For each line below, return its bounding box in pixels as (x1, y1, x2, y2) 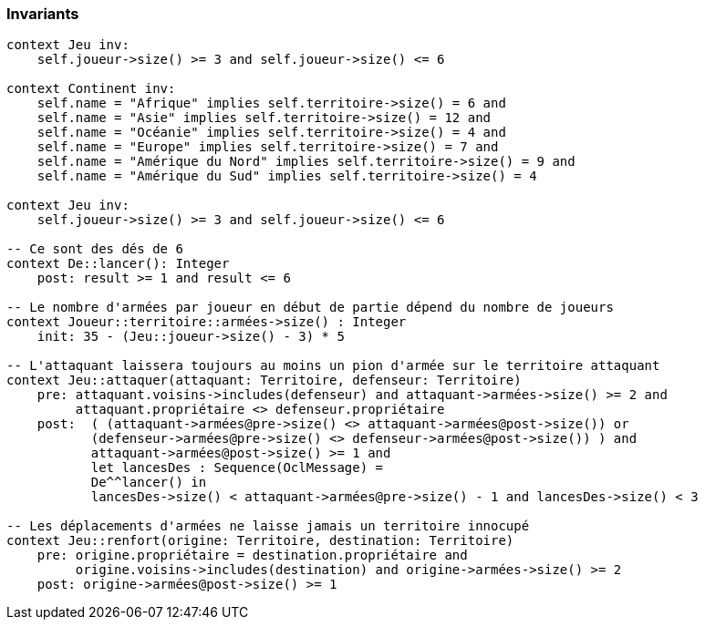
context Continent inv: (6, 81, 176, 97)
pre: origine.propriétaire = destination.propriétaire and (36, 548, 468, 563)
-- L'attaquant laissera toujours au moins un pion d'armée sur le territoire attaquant (6, 358, 660, 374)
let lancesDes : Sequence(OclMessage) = (90, 460, 384, 476)
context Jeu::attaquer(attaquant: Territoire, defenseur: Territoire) (6, 373, 522, 388)
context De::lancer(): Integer (6, 256, 230, 272)
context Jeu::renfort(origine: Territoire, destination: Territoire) (6, 533, 514, 549)
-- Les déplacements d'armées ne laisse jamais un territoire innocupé (6, 519, 530, 534)
